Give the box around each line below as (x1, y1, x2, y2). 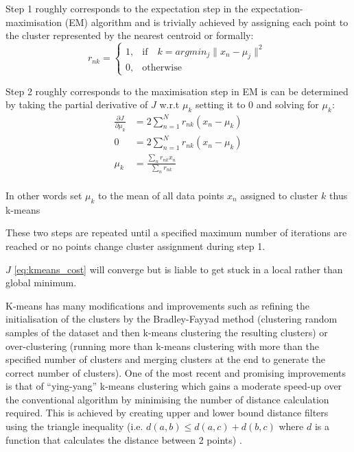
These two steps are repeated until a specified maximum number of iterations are (5, 225, 347, 240)
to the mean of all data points (98, 188, 224, 202)
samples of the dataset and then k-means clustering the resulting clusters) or (5, 325, 328, 339)
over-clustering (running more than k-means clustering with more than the (5, 338, 320, 353)
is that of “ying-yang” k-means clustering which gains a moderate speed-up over (5, 379, 342, 393)
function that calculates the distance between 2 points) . (5, 432, 242, 447)
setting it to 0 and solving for (195, 97, 319, 112)
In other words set (5, 188, 82, 202)
